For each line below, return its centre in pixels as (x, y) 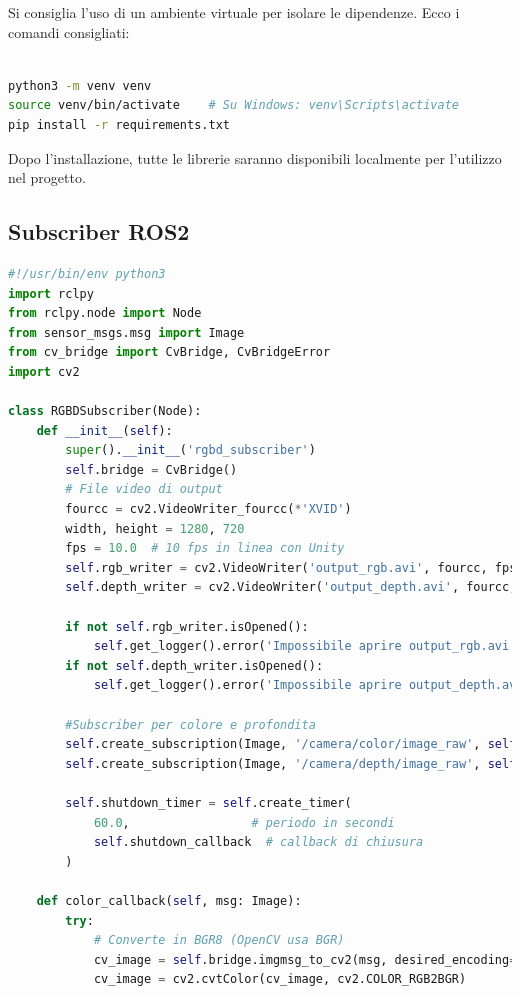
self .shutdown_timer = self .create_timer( (208, 802)
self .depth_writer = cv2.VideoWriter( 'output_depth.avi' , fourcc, (291, 587)
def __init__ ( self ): (104, 430)
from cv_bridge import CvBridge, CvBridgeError (169, 352)
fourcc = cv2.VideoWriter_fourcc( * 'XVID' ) (208, 509)
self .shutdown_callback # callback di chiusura (258, 842)
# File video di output (144, 489)
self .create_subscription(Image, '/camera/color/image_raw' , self (291, 744)
